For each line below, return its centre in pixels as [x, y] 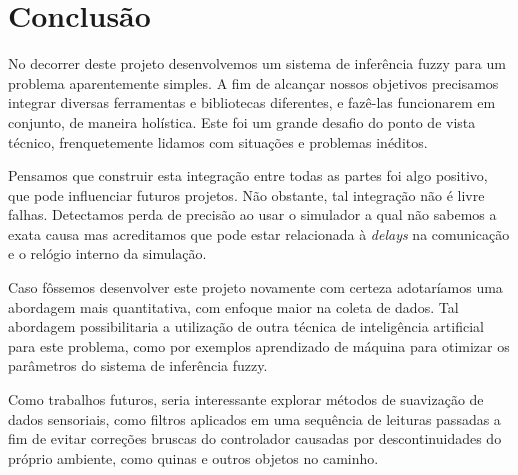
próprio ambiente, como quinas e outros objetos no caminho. [193, 457]
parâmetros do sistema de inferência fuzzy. [138, 365]
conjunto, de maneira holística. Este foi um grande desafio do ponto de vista [242, 121]
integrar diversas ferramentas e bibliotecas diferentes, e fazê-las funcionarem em [252, 102]
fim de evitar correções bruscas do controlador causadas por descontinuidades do [255, 438]
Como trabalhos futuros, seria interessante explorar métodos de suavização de [246, 399]
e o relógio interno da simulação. [107, 253]
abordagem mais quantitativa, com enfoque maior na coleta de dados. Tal [233, 306]
